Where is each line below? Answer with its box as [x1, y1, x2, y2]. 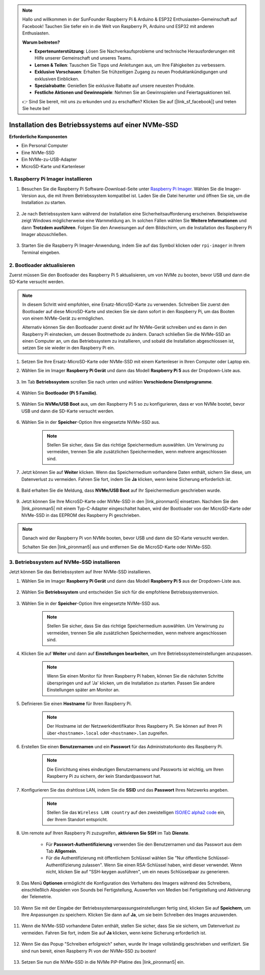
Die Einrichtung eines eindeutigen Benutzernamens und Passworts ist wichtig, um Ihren [47, 766, 224, 772]
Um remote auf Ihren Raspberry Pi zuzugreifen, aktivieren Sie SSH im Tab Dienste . [21, 830, 190, 836]
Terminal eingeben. [21, 249, 61, 255]
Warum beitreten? [22, 39, 60, 45]
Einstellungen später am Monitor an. [47, 687, 120, 693]
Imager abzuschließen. [21, 232, 68, 237]
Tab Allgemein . [46, 848, 78, 854]
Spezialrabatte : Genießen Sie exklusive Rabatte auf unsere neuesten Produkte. [34, 83, 195, 89]
